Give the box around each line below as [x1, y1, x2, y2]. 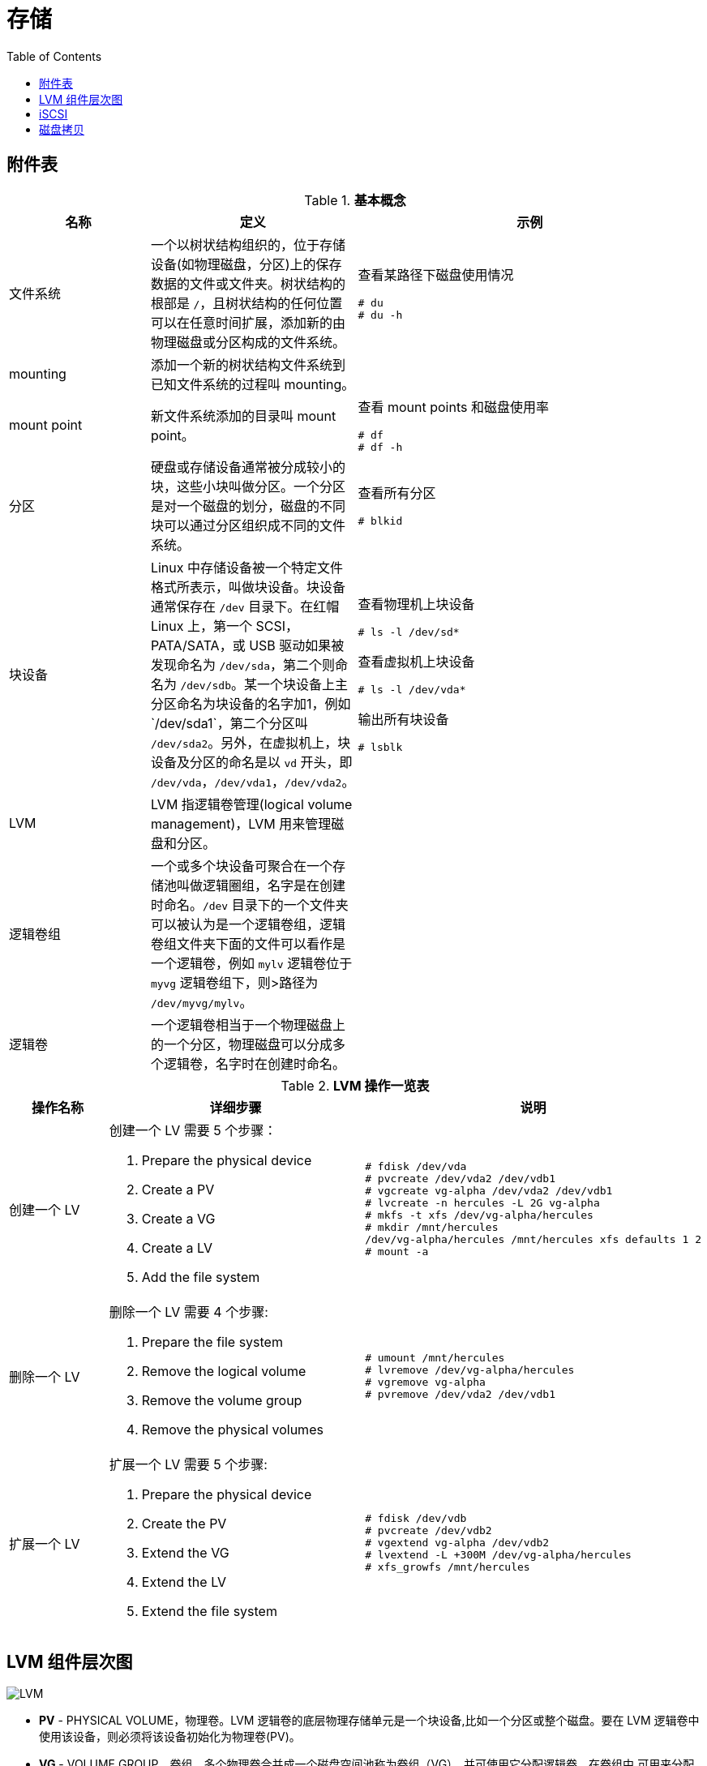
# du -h [358, 308, 403, 321]
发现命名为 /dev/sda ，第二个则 [150, 656, 336, 673]
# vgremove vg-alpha [365, 1375, 486, 1388]
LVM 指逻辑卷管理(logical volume [150, 795, 353, 812]
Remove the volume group [141, 1391, 302, 1408]
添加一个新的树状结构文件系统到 [150, 356, 345, 373]
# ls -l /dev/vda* [358, 684, 466, 697]
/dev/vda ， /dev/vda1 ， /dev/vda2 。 [150, 773, 355, 790]
